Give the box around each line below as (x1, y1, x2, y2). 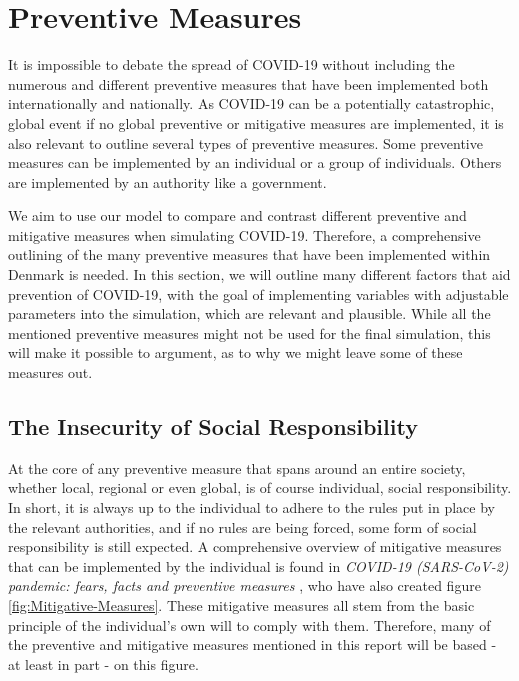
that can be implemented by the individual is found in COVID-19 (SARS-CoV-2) (8, 555, 509, 576)
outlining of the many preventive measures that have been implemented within (8, 244, 491, 265)
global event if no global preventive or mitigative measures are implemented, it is (8, 112, 504, 133)
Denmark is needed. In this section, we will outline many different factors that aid (8, 264, 511, 285)
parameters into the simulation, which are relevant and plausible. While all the (8, 303, 491, 324)
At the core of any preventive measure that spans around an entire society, (8, 457, 466, 478)
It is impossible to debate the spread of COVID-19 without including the (8, 54, 455, 75)
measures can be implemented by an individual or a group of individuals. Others (8, 152, 502, 173)
